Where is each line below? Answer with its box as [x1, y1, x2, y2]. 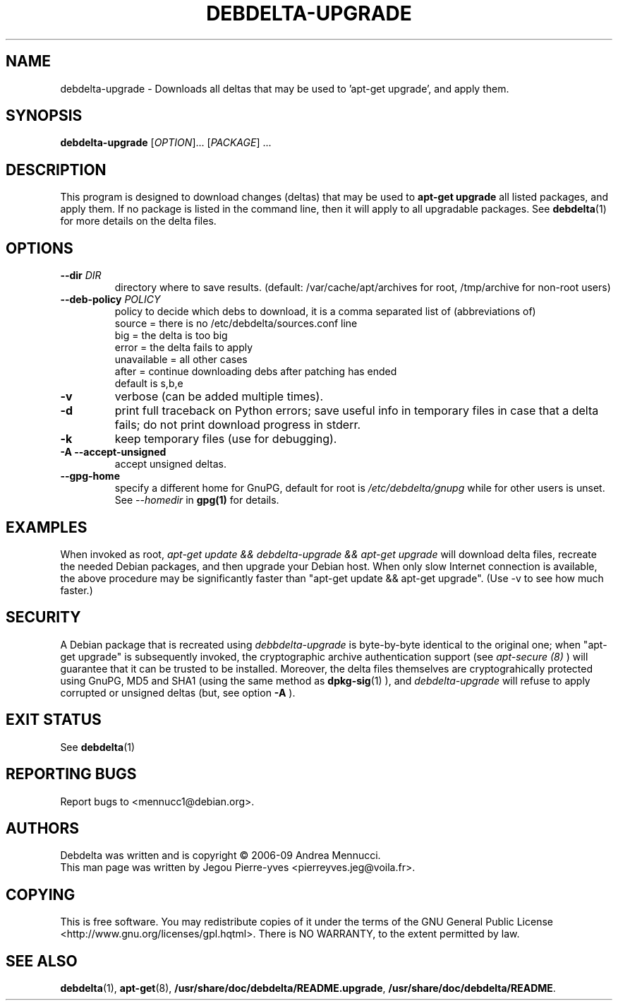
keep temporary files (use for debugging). [114, 432, 337, 446]
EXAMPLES [6, 518, 87, 536]
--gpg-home [60, 470, 120, 483]
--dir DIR [60, 269, 102, 282]
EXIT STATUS [6, 711, 102, 729]
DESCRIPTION [6, 160, 107, 179]
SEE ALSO [6, 952, 78, 970]
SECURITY [6, 608, 81, 627]
